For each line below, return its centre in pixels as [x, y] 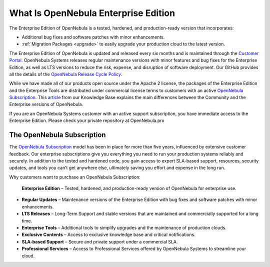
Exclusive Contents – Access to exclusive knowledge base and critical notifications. [109, 234]
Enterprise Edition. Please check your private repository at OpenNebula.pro [87, 120]
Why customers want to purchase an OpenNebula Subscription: [75, 177]
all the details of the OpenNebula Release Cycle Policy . [66, 74]
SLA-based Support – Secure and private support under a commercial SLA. [100, 241]
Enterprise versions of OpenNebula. [46, 104]
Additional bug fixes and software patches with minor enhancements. [93, 37]
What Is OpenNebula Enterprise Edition [92, 13]
